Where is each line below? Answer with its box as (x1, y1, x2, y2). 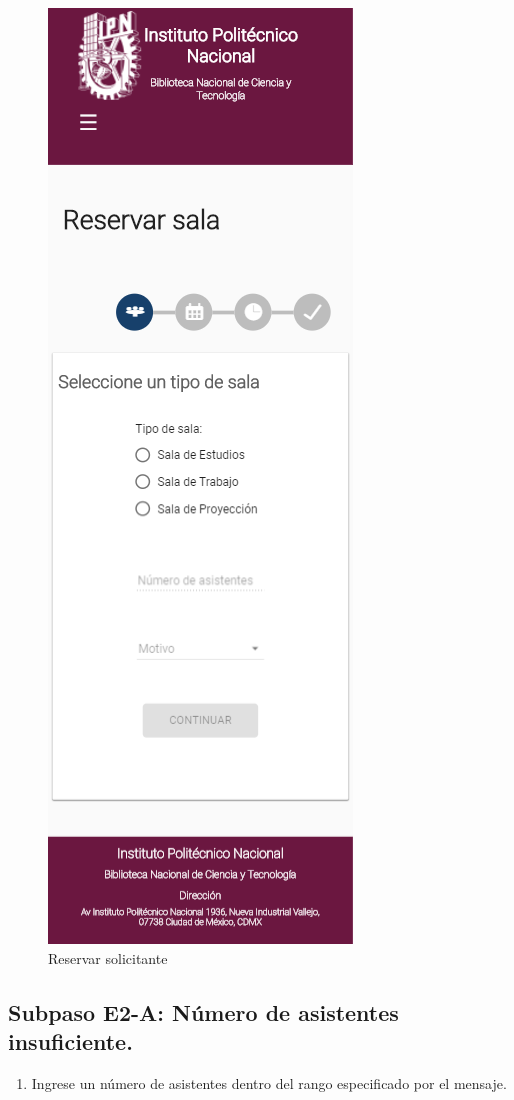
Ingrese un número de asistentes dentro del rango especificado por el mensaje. (31, 1072, 507, 1093)
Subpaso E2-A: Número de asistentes (8, 996, 399, 1027)
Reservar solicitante (48, 947, 168, 968)
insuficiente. (8, 1025, 133, 1056)
